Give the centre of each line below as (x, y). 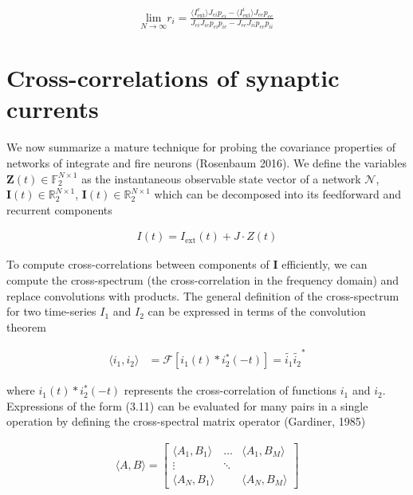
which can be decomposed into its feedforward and (277, 194)
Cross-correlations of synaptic (173, 78)
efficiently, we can (324, 264)
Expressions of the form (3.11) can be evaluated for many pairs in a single (187, 405)
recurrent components (59, 209)
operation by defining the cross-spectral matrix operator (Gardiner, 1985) (186, 421)
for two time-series (51, 311)
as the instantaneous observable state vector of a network (221, 178)
